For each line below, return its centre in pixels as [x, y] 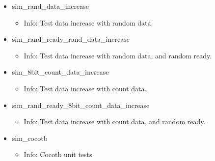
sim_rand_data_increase [50, 6]
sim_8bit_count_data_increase [60, 72]
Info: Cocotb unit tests [58, 154]
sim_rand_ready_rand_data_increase [71, 39]
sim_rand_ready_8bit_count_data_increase [81, 105]
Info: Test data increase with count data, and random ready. [115, 121]
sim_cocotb [30, 138]
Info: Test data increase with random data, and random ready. [118, 55]
